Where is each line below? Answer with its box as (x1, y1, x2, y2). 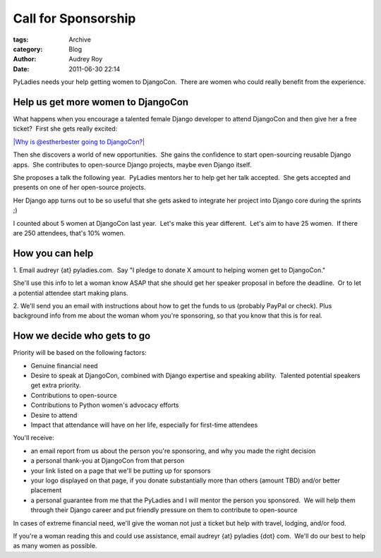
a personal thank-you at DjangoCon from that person (30, 456, 185, 465)
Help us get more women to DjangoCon (13, 96, 189, 108)
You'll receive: (13, 434, 54, 442)
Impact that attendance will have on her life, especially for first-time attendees (30, 420, 258, 430)
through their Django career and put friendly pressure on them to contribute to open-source (30, 506, 298, 514)
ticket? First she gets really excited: (13, 124, 118, 133)
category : (13, 44, 43, 53)
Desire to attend (30, 411, 78, 419)
